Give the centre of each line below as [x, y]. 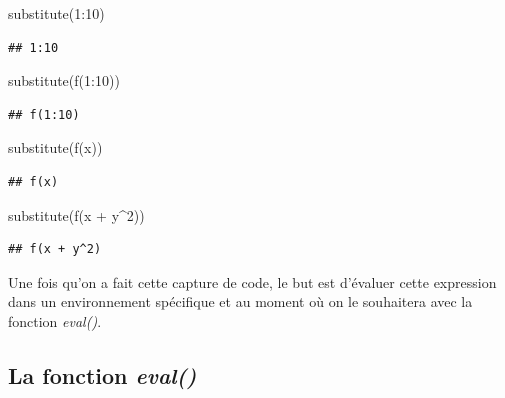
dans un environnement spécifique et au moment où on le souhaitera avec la [240, 301]
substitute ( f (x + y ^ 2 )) [76, 214]
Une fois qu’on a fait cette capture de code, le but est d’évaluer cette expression [252, 281]
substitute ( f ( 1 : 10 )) [64, 80]
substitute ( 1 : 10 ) [56, 13]
